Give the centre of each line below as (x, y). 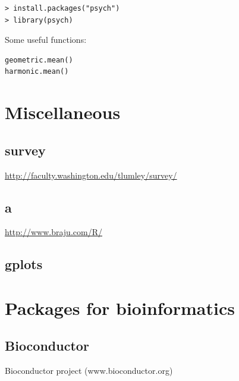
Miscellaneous (63, 112)
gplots (24, 264)
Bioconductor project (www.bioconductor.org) (89, 371)
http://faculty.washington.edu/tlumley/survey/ (91, 175)
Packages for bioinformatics (120, 307)
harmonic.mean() (37, 72)
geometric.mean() (39, 60)
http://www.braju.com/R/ (54, 232)
